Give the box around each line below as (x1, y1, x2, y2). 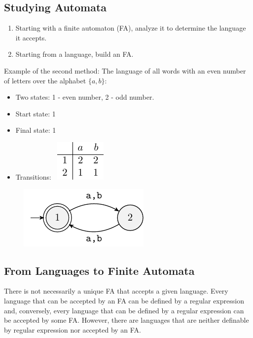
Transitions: (15, 171, 51, 182)
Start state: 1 (15, 108, 56, 118)
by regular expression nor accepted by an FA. (4, 324, 141, 335)
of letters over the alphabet (4, 75, 86, 85)
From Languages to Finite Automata (4, 263, 195, 278)
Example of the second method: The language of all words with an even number (4, 65, 246, 75)
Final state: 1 (15, 125, 56, 135)
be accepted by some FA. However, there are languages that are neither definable (4, 315, 249, 325)
